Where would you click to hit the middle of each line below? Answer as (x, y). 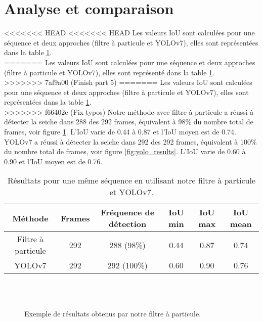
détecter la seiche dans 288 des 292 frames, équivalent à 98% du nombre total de (129, 122)
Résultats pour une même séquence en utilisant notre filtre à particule (131, 180)
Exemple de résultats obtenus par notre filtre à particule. (113, 313)
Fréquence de (128, 212)
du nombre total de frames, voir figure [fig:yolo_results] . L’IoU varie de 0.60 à (125, 151)
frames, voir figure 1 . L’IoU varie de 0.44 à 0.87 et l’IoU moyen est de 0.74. (120, 132)
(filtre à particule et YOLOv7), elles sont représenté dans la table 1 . (109, 72)
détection (128, 224)
